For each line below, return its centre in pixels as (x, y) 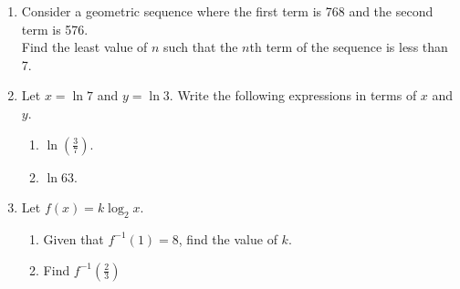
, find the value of (228, 238)
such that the (201, 47)
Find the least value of (84, 47)
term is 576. (55, 29)
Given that (73, 238)
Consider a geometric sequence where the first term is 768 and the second (227, 11)
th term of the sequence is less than (349, 47)
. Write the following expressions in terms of (293, 95)
